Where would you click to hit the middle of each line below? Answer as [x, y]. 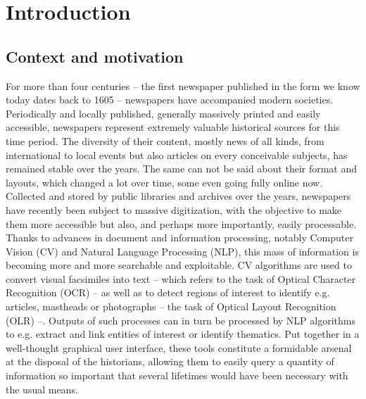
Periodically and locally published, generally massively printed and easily [163, 113]
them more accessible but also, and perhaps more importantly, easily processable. [181, 223]
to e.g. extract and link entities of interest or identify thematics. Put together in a [183, 334]
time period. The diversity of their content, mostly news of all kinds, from [165, 140]
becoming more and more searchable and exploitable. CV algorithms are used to [179, 265]
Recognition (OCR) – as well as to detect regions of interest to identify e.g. [168, 292]
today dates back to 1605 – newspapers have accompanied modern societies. [170, 100]
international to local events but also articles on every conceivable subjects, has [177, 154]
